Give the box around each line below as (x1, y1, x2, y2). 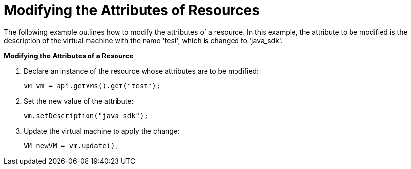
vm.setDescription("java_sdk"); (24, 112, 148, 120)
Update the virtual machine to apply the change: (24, 126, 180, 135)
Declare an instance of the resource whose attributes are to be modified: (24, 66, 259, 75)
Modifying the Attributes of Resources (4, 2, 260, 19)
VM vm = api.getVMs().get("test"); (24, 82, 161, 90)
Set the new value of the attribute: (24, 96, 134, 105)
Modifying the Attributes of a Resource (4, 51, 134, 60)
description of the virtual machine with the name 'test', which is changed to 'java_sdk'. (4, 36, 283, 45)
